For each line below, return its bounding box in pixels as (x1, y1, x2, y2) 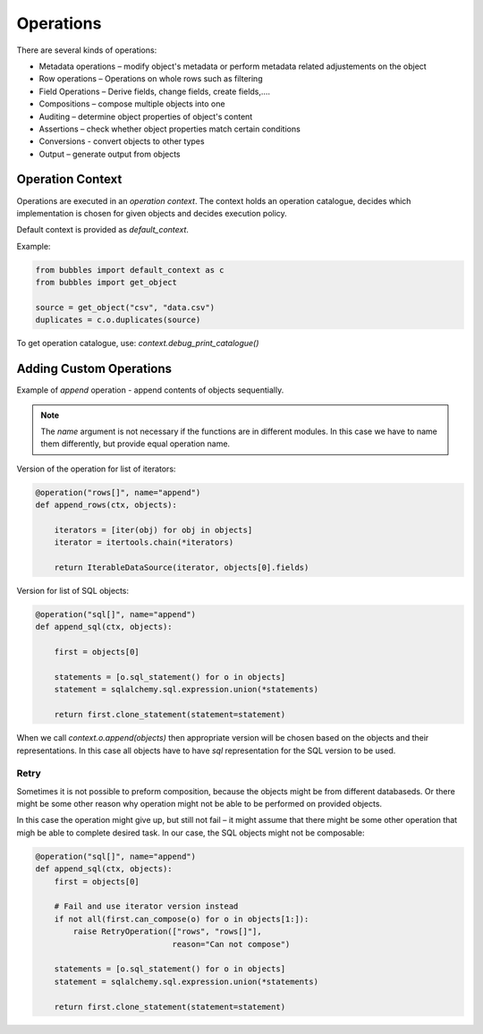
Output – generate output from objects (38, 148, 181, 159)
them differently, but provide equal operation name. (40, 438, 231, 449)
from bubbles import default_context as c (35, 265, 225, 275)
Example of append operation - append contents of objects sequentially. (16, 385, 284, 395)
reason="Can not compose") (172, 939, 291, 949)
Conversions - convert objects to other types (38, 136, 205, 147)
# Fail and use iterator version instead (54, 902, 239, 911)
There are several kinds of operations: (16, 45, 157, 55)
